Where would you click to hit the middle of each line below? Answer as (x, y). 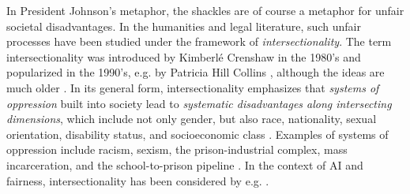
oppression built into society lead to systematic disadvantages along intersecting (199, 103)
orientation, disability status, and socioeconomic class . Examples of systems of (197, 134)
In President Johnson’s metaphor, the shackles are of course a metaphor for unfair (205, 10)
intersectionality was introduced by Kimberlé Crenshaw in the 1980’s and (184, 56)
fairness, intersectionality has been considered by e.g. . (138, 180)
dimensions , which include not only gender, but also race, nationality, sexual (192, 119)
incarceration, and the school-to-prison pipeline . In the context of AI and (185, 164)
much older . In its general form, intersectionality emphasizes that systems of (193, 87)
